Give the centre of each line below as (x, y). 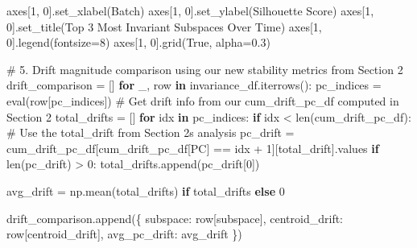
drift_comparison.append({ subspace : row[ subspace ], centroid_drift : (175, 218)
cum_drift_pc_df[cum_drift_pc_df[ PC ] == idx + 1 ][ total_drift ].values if (193, 148)
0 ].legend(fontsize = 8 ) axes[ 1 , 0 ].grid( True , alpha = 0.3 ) (138, 42)
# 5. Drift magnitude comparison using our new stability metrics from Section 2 (205, 69)
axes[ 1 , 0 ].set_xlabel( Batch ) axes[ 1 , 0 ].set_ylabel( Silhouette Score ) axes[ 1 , (190, 10)
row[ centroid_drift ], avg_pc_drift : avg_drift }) (124, 234)
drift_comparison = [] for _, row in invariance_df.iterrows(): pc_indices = (194, 85)
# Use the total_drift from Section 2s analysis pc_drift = (151, 132)
